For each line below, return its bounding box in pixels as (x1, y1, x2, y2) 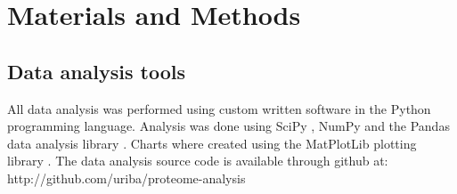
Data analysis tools (7, 57, 186, 85)
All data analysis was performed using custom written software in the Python (7, 99, 431, 117)
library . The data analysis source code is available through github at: (7, 151, 388, 170)
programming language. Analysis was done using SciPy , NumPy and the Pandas (7, 117, 450, 135)
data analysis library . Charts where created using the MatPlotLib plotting (7, 133, 417, 152)
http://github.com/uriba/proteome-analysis (7, 168, 246, 187)
